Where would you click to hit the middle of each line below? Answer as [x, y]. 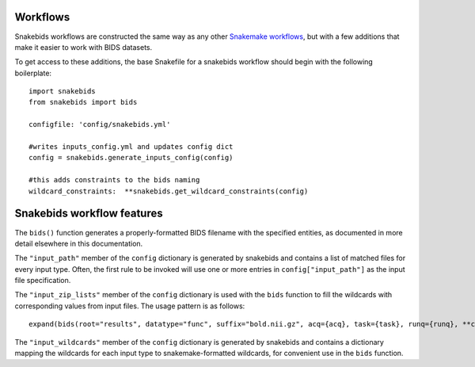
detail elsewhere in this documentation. [79, 243]
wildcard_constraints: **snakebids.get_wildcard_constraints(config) [169, 191]
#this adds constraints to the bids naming [114, 180]
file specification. [43, 281]
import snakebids [62, 92]
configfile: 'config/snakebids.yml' [100, 124]
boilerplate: [33, 73]
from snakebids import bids [83, 102]
